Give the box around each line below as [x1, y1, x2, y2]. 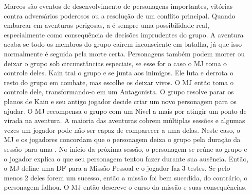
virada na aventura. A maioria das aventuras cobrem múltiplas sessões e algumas [4, 115, 245, 125]
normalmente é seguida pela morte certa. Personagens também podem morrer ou [4, 48, 245, 58]
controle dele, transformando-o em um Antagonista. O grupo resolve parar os [4, 87, 234, 97]
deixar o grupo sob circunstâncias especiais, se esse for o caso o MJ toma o [4, 58, 227, 68]
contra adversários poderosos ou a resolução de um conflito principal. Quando [4, 10, 235, 20]
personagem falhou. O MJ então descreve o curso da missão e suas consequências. [4, 182, 247, 192]
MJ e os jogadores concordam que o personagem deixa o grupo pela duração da [4, 134, 241, 144]
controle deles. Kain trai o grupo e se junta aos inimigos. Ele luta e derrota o [4, 68, 234, 78]
